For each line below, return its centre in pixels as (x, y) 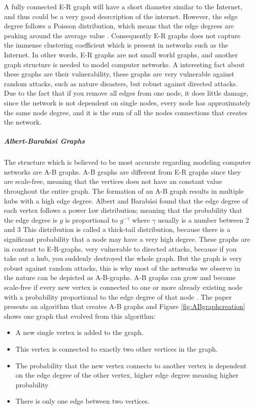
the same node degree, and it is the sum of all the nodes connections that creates (126, 112)
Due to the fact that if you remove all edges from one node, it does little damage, (126, 93)
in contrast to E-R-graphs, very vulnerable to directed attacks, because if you (120, 248)
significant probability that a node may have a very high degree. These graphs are (127, 239)
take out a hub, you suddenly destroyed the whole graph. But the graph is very (123, 258)
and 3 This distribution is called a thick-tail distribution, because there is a (117, 229)
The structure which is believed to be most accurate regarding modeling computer (127, 162)
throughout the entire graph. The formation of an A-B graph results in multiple (124, 191)
